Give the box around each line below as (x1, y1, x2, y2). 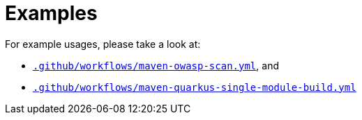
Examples (5, 1, 98, 25)
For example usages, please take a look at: (5, 37, 201, 50)
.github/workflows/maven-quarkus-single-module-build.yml (33, 81, 356, 93)
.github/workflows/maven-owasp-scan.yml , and (33, 59, 279, 71)
